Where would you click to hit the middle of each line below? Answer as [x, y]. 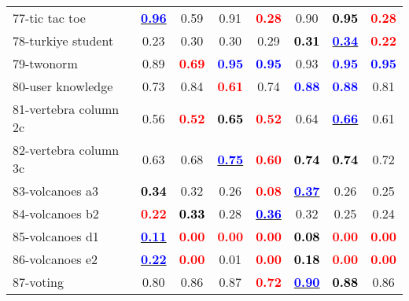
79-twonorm [45, 63]
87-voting [38, 282]
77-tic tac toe [49, 18]
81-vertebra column [66, 109]
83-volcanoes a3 [55, 191]
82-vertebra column [66, 150]
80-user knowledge [63, 86]
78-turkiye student [63, 40]
